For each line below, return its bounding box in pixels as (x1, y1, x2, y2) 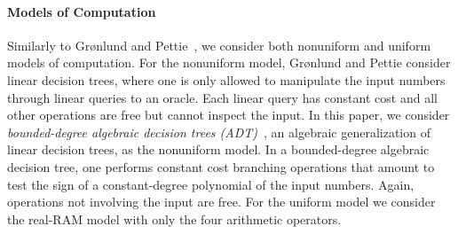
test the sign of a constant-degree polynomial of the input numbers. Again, (7, 175, 415, 193)
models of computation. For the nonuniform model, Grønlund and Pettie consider (7, 53, 451, 72)
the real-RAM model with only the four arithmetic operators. (7, 209, 342, 228)
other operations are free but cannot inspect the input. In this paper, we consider (7, 105, 450, 124)
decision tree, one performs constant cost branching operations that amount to (7, 157, 435, 175)
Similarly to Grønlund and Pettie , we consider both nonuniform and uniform (7, 35, 431, 54)
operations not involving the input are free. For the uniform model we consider (7, 192, 436, 211)
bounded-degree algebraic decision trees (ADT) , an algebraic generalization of (7, 122, 430, 141)
